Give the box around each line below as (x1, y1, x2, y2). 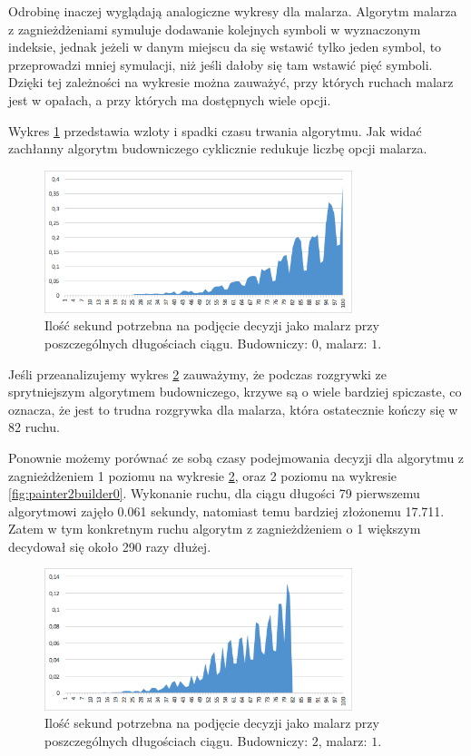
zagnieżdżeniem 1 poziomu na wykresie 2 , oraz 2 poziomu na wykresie (8, 466, 397, 485)
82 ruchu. (8, 417, 60, 437)
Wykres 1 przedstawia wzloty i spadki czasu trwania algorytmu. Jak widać (8, 121, 422, 140)
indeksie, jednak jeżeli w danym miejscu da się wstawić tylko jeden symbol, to (8, 37, 442, 56)
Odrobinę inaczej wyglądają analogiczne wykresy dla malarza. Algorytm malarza (8, 2, 457, 20)
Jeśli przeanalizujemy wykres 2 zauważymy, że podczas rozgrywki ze (8, 364, 388, 383)
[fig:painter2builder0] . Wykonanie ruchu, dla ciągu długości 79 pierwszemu (8, 484, 420, 503)
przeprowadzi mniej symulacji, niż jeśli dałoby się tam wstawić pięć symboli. (8, 54, 433, 74)
